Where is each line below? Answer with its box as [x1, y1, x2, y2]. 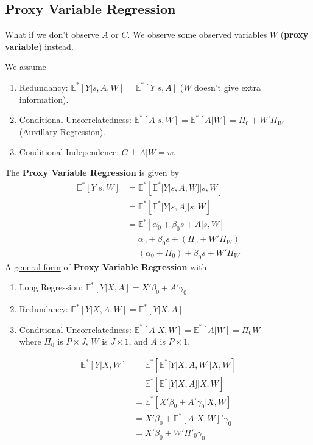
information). [19, 93, 69, 105]
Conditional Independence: [19, 145, 119, 158]
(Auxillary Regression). [19, 125, 106, 138]
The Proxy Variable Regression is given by [5, 166, 179, 178]
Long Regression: [19, 281, 83, 293]
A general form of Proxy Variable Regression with [5, 260, 207, 273]
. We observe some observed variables [127, 28, 267, 41]
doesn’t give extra [194, 80, 261, 93]
